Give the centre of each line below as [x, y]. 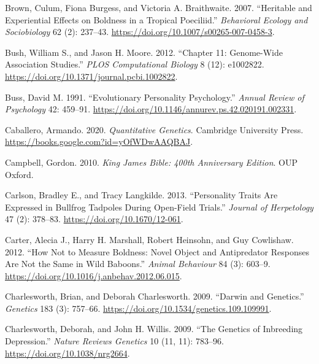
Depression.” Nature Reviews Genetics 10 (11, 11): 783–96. [114, 341]
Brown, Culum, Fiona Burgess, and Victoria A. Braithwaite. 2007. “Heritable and [159, 7]
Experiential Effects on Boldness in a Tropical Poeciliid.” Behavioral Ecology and [156, 19]
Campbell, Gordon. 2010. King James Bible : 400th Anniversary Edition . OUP [151, 162]
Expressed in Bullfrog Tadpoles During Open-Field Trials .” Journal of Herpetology [159, 207]
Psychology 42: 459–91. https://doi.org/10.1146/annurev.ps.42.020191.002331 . [151, 109]
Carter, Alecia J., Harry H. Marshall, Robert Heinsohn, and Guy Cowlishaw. [149, 239]
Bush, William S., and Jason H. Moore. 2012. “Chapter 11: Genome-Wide [144, 52]
